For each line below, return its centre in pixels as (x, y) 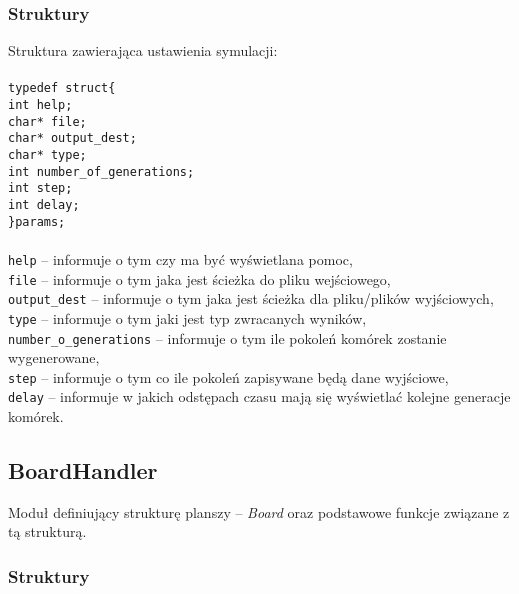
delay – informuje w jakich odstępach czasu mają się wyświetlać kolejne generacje (259, 396)
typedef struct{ (62, 88)
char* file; (47, 121)
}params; (37, 221)
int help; (40, 105)
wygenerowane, (54, 357)
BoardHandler (83, 470)
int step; (40, 188)
